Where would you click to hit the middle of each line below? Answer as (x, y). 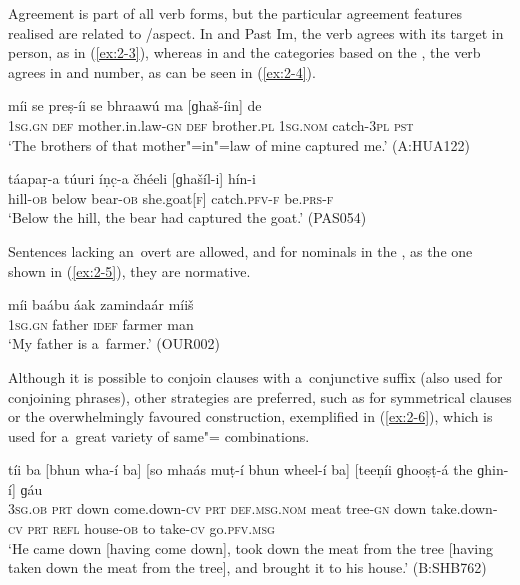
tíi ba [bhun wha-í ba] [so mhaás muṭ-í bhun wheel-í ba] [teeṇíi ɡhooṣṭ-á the (240, 469)
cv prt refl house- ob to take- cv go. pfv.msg (141, 528)
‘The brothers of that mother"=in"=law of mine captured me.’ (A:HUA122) (239, 144)
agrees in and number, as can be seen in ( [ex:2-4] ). (162, 71)
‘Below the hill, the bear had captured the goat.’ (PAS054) (187, 217)
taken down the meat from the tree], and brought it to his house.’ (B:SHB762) (247, 567)
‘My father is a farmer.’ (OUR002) (114, 343)
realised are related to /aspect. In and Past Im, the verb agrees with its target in (256, 32)
